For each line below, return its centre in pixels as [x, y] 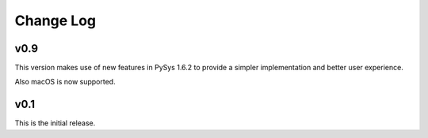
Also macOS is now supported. [65, 82]
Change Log [55, 21]
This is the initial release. [55, 123]
